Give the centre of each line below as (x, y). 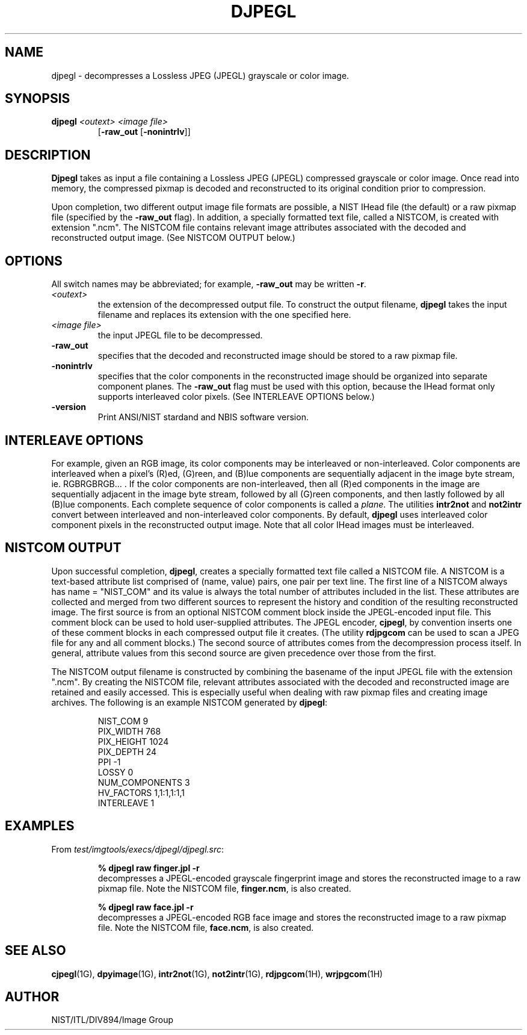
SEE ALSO (35, 951)
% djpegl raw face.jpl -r (146, 907)
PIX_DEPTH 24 (127, 751)
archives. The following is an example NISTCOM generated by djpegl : (190, 702)
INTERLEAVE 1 (126, 803)
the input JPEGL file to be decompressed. (180, 335)
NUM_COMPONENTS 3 (144, 782)
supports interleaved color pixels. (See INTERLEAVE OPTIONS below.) (236, 397)
